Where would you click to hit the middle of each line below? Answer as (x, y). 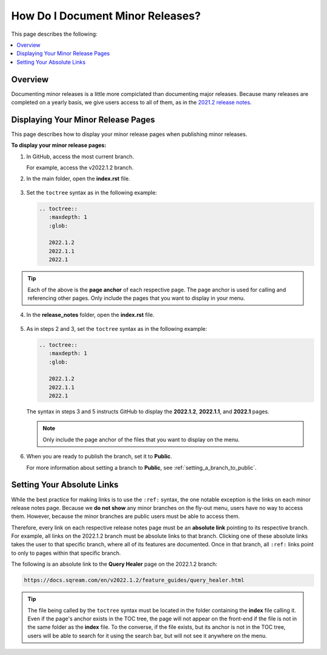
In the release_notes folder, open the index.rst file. (90, 315)
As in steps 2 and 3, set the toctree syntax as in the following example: (117, 328)
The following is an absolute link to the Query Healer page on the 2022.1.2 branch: (114, 564)
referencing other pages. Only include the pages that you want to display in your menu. (136, 298)
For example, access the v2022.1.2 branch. (80, 168)
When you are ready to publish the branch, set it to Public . (99, 456)
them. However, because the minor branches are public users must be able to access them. (126, 517)
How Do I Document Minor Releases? (106, 16)
